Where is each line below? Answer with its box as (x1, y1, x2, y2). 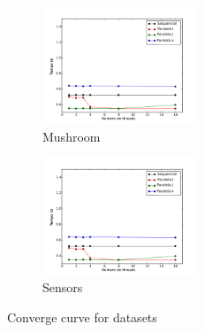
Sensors (42, 278, 83, 297)
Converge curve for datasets (7, 307, 157, 326)
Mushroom (42, 127, 101, 145)
